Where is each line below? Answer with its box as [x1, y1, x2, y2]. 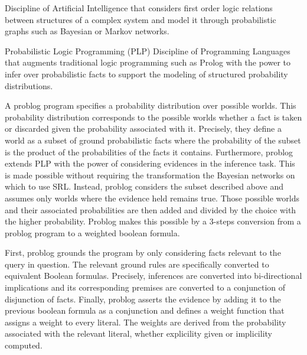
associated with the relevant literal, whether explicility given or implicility [5, 327, 272, 340]
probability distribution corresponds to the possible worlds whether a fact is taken [5, 110, 302, 123]
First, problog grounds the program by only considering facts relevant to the [5, 246, 281, 259]
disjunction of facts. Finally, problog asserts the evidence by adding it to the [5, 292, 281, 305]
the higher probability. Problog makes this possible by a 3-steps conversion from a [5, 215, 301, 227]
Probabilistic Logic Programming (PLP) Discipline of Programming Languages [5, 44, 290, 57]
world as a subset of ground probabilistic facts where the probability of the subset [5, 133, 301, 146]
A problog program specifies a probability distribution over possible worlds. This [5, 99, 296, 112]
